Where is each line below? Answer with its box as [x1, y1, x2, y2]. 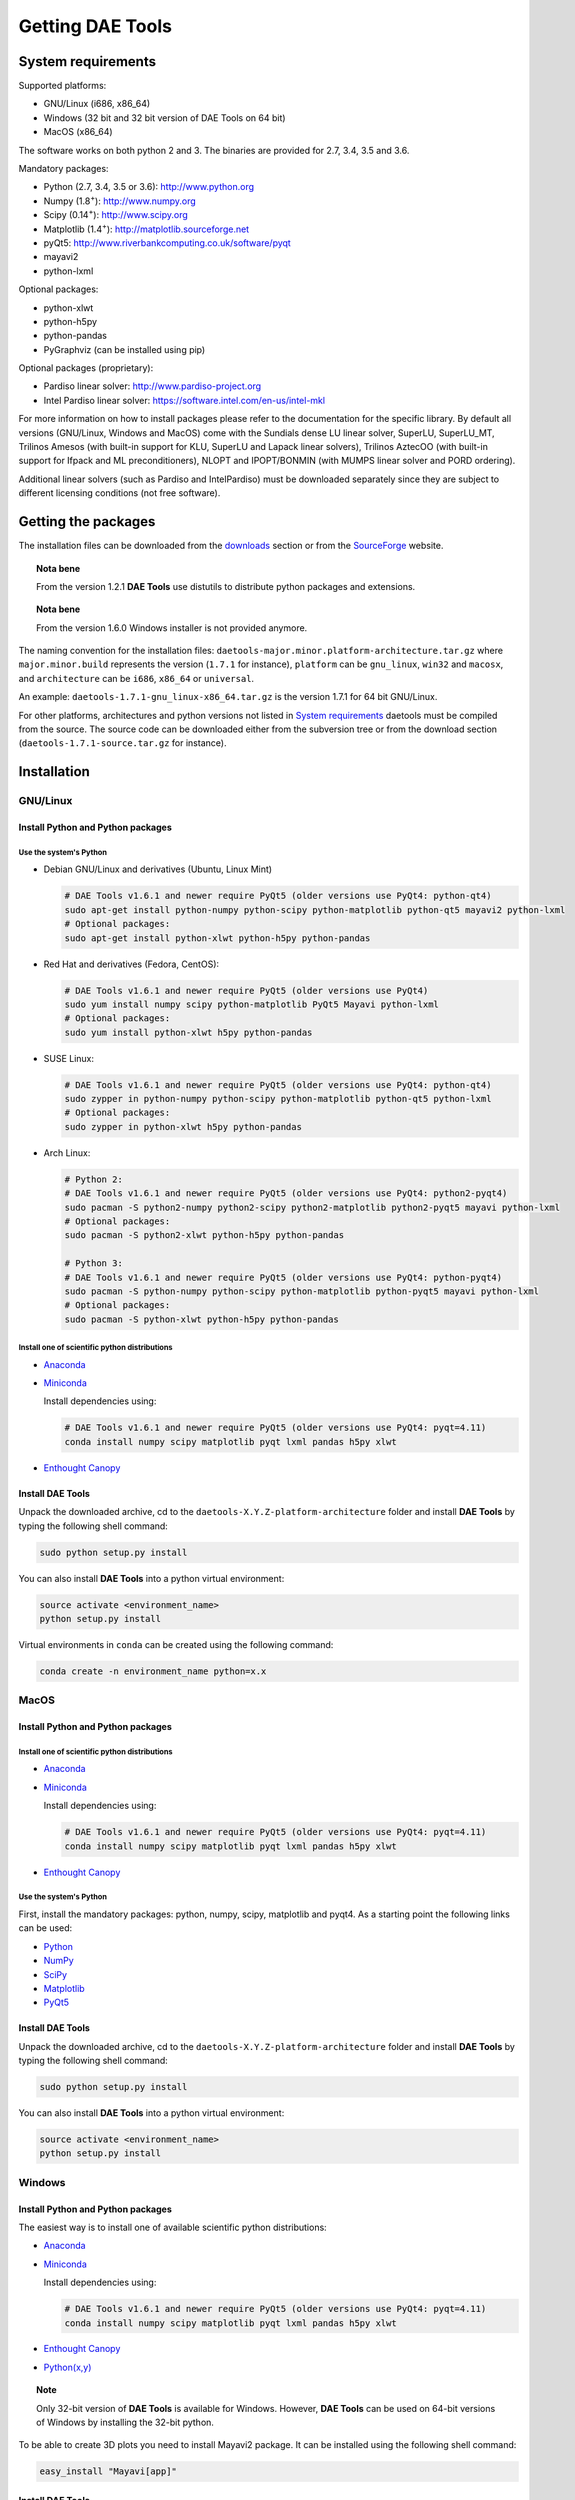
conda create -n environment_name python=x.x [39, 1665, 267, 1677]
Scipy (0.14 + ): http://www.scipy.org [43, 207, 189, 221]
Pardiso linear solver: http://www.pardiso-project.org [43, 380, 262, 392]
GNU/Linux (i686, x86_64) [43, 98, 151, 110]
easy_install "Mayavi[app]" [39, 2466, 177, 2477]
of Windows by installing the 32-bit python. [36, 2416, 215, 2429]
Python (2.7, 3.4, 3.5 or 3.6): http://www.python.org [43, 181, 255, 193]
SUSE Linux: [43, 1052, 95, 1064]
